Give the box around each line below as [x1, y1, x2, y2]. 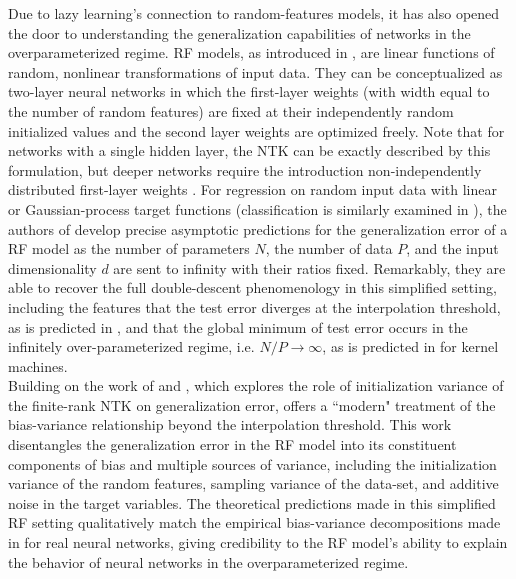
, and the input [406, 238, 499, 259]
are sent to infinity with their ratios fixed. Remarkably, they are [113, 257, 506, 278]
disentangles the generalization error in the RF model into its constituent [8, 434, 457, 455]
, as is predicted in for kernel [322, 336, 499, 357]
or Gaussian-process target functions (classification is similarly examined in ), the [8, 198, 507, 219]
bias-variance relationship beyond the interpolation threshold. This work [8, 414, 452, 435]
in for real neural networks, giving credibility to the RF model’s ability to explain [8, 532, 508, 553]
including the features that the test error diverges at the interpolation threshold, [8, 296, 501, 317]
